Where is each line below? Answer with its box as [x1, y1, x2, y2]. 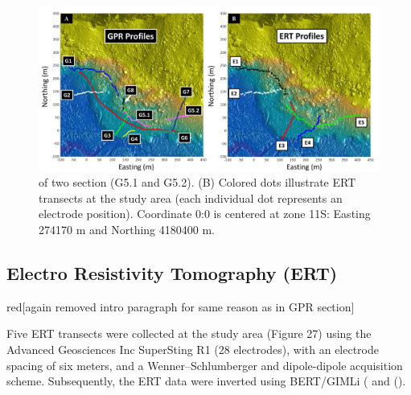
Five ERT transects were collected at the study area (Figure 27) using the [6, 325, 372, 342]
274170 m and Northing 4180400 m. [39, 220, 215, 237]
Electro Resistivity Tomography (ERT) [6, 260, 338, 285]
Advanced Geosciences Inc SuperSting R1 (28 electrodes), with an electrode [6, 340, 379, 357]
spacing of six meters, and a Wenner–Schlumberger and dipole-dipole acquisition [6, 356, 403, 373]
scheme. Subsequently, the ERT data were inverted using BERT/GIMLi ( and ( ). [6, 372, 406, 389]
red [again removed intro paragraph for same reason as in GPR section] [6, 298, 355, 315]
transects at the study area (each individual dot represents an [39, 189, 343, 206]
